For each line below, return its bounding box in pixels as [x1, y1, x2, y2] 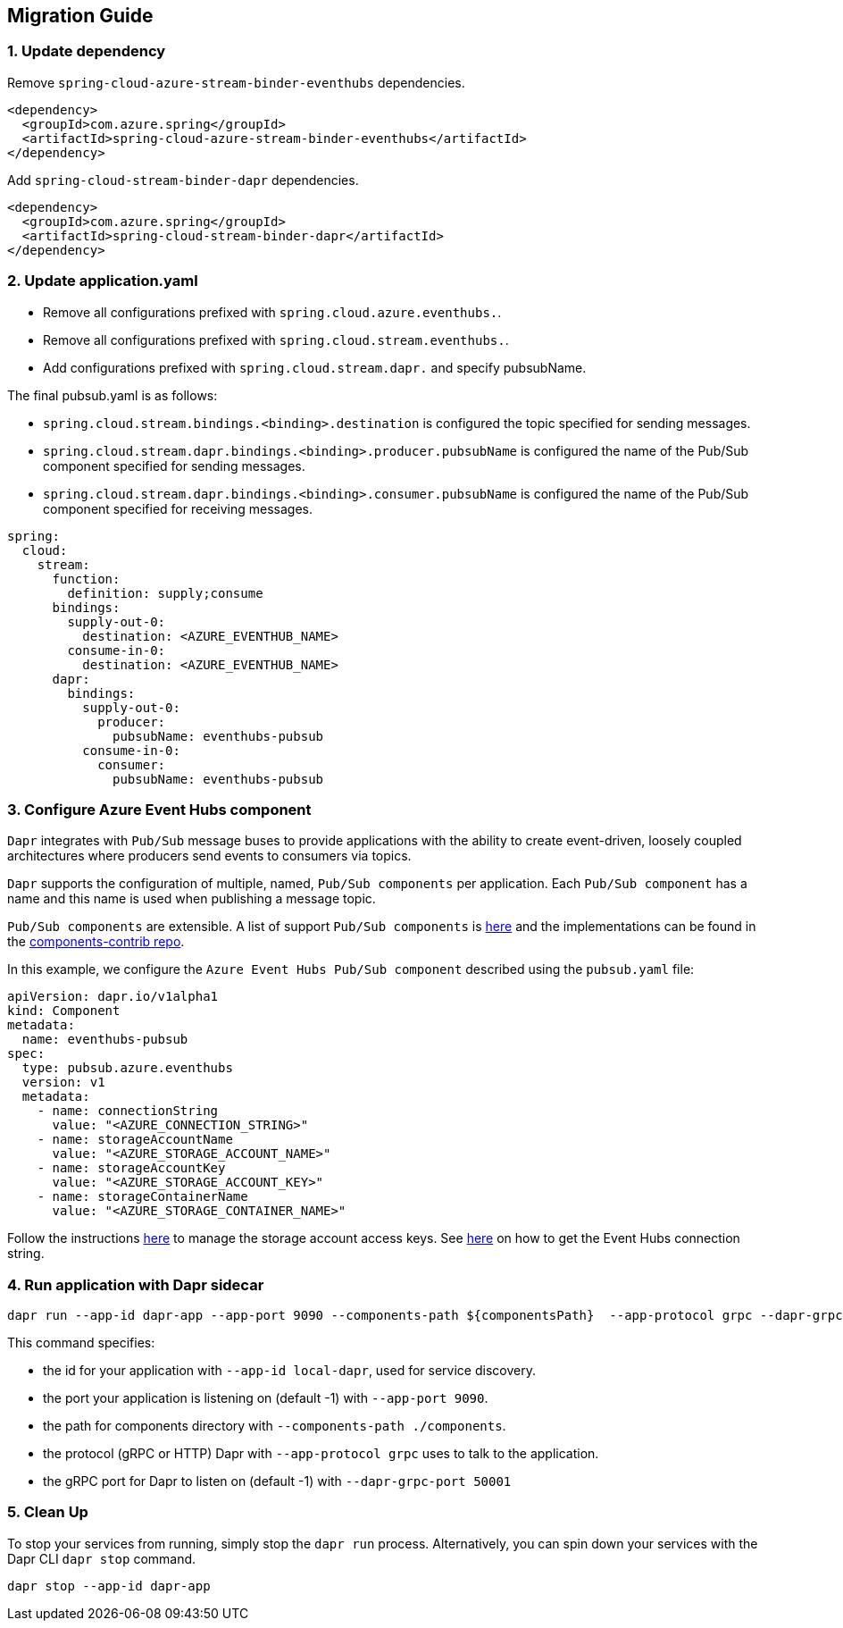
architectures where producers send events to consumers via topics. [7, 848, 412, 864]
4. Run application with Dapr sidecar [7, 1275, 264, 1294]
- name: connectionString [37, 1104, 219, 1119]
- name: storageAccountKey [37, 1161, 226, 1176]
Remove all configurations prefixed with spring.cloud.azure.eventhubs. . [43, 304, 502, 320]
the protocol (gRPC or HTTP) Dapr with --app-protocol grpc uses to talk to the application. [43, 1446, 599, 1462]
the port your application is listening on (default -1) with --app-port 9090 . [43, 1390, 488, 1406]
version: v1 [21, 1075, 105, 1090]
